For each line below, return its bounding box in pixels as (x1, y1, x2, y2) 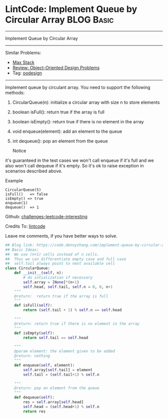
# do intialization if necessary (23, 275, 93, 280)
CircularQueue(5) (5, 187, 41, 192)
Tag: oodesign (12, 70, 42, 76)
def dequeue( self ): (14, 395, 55, 400)
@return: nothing (14, 354, 50, 359)
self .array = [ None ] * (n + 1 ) (23, 280, 79, 285)
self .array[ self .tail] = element (23, 367, 93, 373)
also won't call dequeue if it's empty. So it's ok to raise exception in (5, 162, 144, 168)
